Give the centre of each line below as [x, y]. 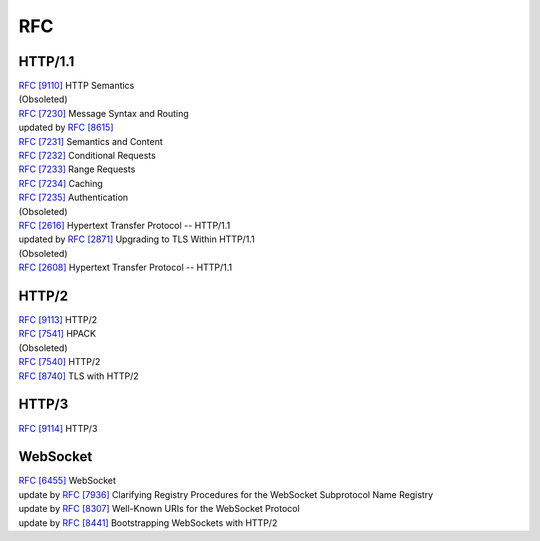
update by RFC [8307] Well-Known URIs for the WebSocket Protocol [159, 509]
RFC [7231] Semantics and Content [91, 141]
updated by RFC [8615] [66, 127]
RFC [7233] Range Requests [77, 169]
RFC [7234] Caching [61, 183]
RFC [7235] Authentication [73, 197]
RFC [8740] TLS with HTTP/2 [78, 376]
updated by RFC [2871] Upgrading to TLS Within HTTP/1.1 [136, 239]
